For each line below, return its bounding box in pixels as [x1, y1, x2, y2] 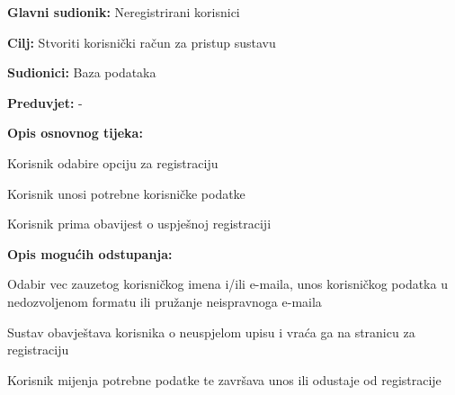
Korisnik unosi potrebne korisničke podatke [7, 184, 245, 202]
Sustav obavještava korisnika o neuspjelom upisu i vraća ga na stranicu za [7, 322, 415, 341]
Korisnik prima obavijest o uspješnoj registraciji [7, 214, 272, 233]
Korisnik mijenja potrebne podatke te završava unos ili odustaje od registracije [7, 370, 442, 389]
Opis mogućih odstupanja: [7, 244, 173, 263]
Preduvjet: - [7, 93, 83, 112]
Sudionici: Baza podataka [7, 63, 156, 82]
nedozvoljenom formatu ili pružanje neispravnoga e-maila [7, 292, 322, 310]
